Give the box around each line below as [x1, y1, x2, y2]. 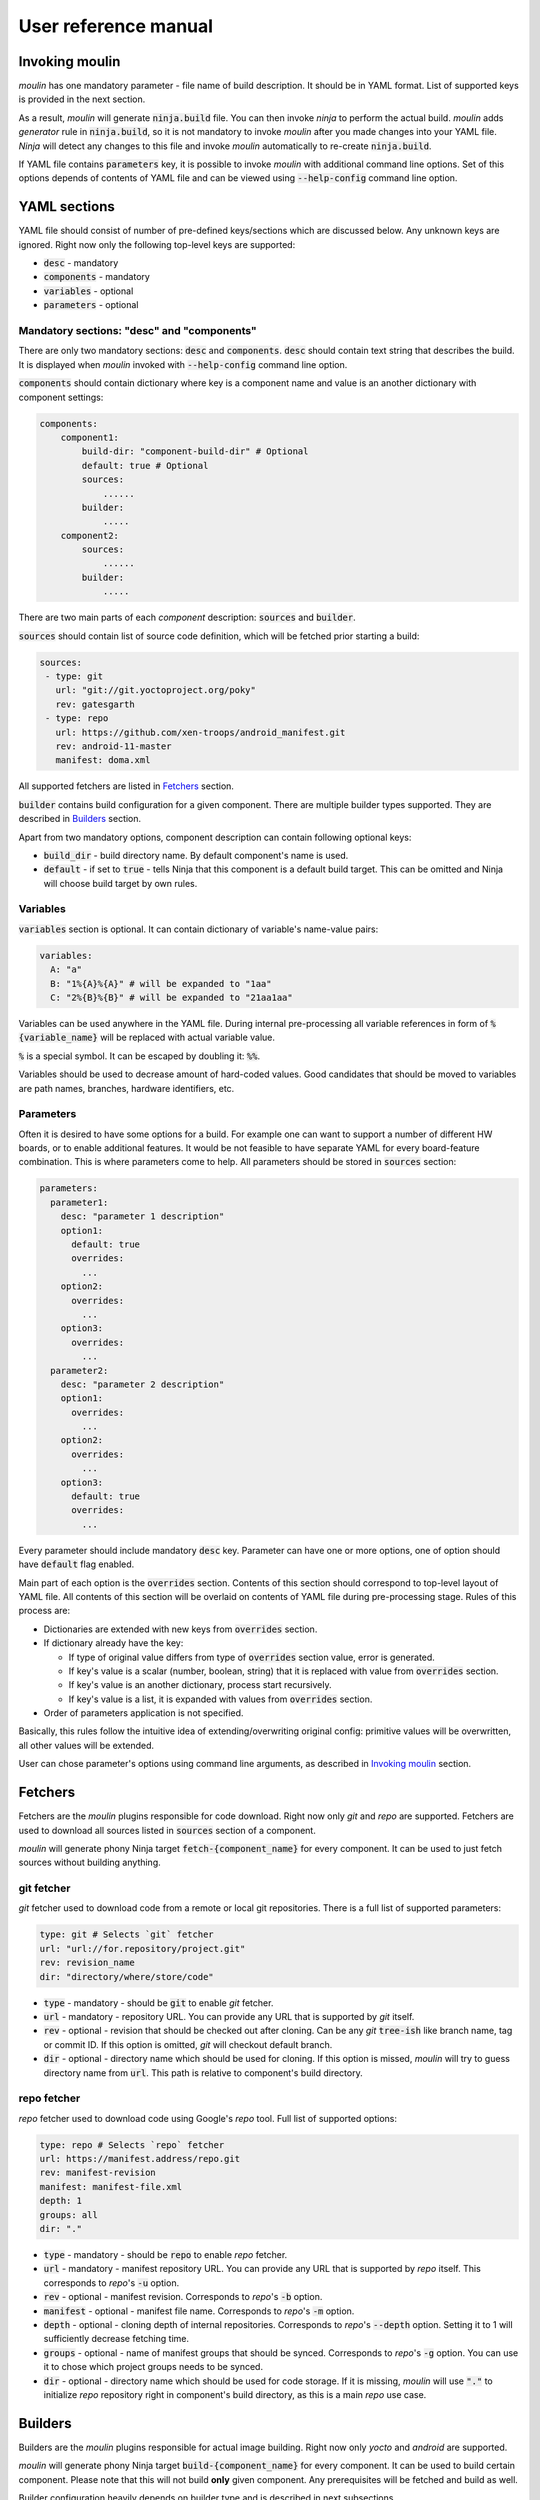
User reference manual [18, 15, 214, 37]
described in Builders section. [18, 813, 142, 825]
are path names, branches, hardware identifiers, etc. [18, 1082, 235, 1094]
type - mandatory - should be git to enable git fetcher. [43, 1996, 274, 2009]
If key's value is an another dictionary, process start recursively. [68, 1679, 332, 1691]
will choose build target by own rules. [43, 877, 198, 889]
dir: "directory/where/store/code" [39, 1971, 214, 1982]
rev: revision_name [39, 1957, 135, 1969]
